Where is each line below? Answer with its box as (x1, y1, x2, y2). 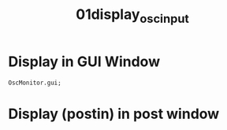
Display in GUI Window (8, 53, 160, 70)
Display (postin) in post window (8, 105, 220, 123)
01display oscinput (76, 6, 189, 26)
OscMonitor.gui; (8, 79, 61, 87)
